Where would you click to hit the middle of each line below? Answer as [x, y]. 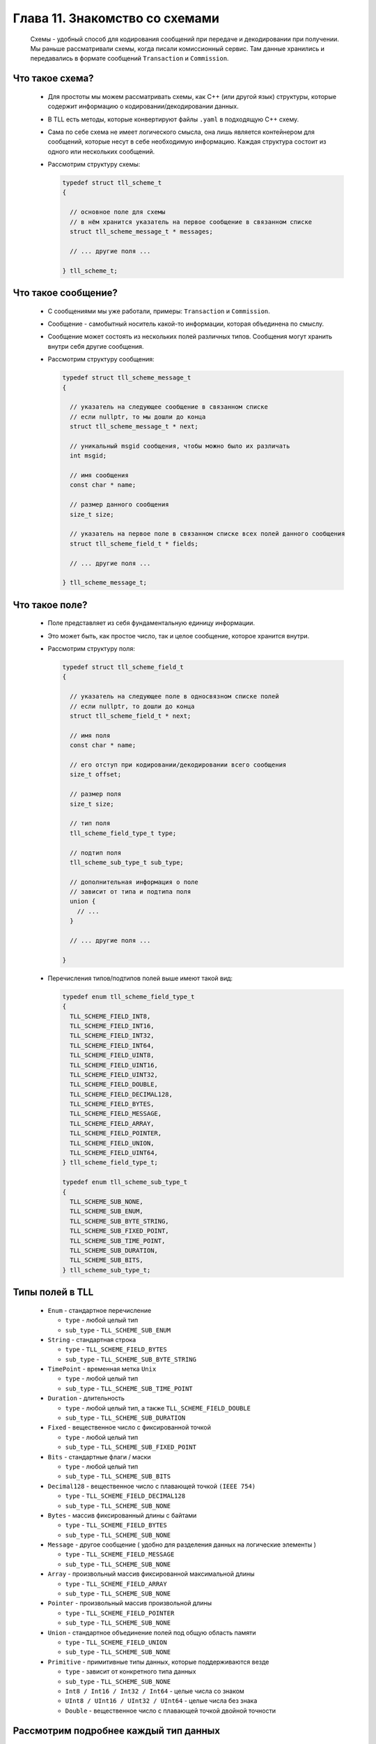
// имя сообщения [99, 475]
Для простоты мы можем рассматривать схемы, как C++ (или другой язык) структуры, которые [192, 96]
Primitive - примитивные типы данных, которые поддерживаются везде [158, 1662]
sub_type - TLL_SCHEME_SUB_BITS [118, 1476]
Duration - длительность [86, 1398]
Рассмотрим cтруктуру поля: [91, 649]
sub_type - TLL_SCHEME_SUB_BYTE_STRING [131, 1359]
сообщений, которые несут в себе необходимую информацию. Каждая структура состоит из [187, 142]
